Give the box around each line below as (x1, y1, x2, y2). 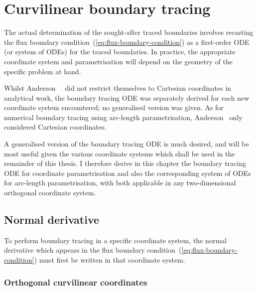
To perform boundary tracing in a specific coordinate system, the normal (4, 235, 227, 245)
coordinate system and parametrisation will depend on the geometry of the (4, 56, 233, 66)
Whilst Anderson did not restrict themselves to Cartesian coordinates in (4, 83, 232, 93)
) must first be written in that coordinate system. (34, 255, 185, 265)
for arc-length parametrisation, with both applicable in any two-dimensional (4, 177, 236, 188)
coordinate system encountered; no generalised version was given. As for (4, 102, 224, 113)
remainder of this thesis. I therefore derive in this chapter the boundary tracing (4, 158, 246, 168)
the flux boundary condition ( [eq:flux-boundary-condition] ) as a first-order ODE (4, 36, 250, 47)
